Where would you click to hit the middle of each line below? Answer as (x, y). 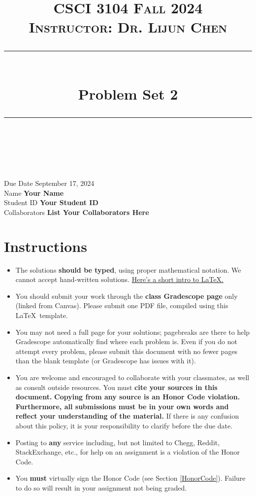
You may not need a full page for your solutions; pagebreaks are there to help (133, 332)
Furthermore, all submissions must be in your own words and (122, 406)
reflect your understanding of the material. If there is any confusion (127, 416)
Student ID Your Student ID (51, 202)
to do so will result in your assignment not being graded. (101, 487)
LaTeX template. (42, 315)
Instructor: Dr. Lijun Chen (128, 27)
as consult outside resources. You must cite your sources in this (116, 387)
